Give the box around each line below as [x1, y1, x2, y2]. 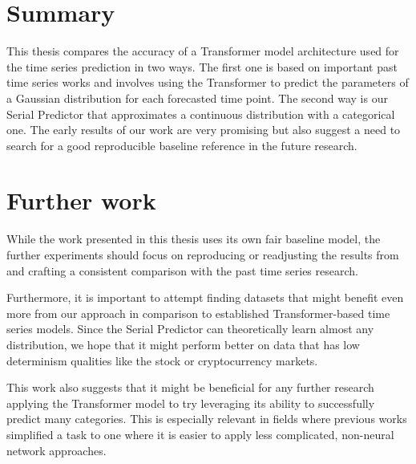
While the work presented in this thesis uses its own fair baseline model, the [6, 230, 381, 247]
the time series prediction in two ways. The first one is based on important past [6, 58, 398, 75]
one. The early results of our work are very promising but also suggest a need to [6, 121, 401, 138]
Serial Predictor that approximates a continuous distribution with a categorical [6, 105, 395, 122]
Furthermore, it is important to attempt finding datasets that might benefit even [6, 289, 404, 306]
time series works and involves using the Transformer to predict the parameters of [6, 74, 409, 91]
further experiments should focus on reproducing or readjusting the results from [6, 246, 399, 263]
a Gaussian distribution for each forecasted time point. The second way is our [6, 89, 388, 106]
